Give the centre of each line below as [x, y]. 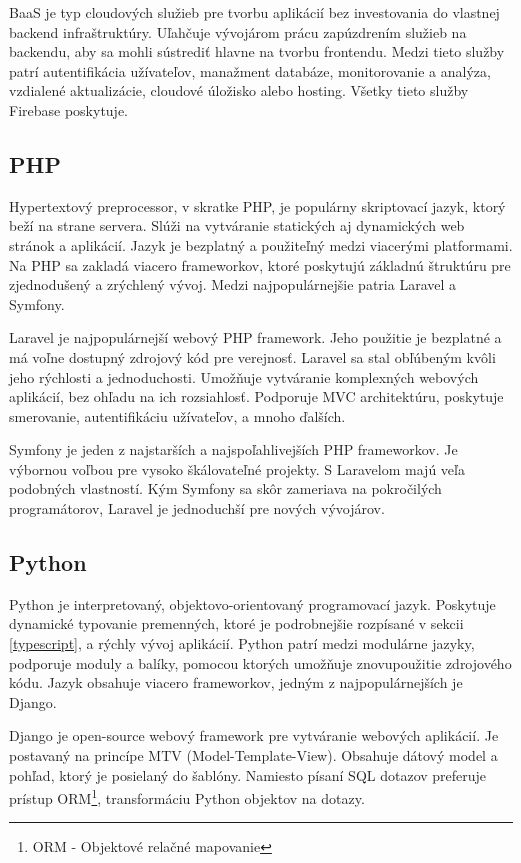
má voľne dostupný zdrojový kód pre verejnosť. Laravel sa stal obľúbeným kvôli [252, 356]
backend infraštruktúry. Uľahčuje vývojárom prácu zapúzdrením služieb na [238, 31]
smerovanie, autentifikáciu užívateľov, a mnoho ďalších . [177, 415]
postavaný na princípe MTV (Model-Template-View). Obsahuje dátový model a [253, 755]
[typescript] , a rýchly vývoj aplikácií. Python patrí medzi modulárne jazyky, [242, 643]
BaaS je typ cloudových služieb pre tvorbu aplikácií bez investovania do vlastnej [254, 12]
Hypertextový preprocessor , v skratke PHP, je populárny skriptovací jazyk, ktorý [257, 205]
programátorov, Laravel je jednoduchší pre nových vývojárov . [197, 508]
